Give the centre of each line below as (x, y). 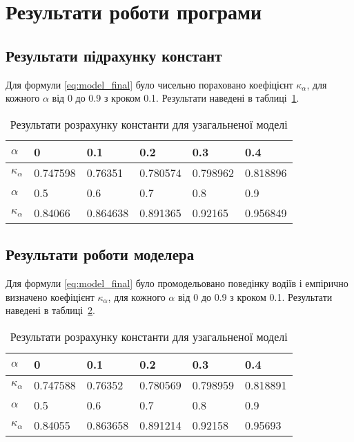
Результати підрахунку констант (114, 55)
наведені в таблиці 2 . (50, 310)
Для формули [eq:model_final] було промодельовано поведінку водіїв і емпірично (177, 283)
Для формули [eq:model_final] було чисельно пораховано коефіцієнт (149, 84)
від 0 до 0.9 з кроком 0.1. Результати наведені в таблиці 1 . (176, 98)
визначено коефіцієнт (50, 296)
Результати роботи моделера (100, 254)
